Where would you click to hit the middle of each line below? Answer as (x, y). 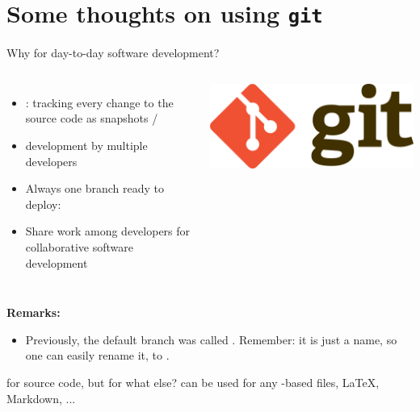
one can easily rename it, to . (97, 355)
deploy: (43, 204)
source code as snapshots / (92, 118)
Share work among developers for (108, 231)
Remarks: (34, 312)
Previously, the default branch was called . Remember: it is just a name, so (211, 339)
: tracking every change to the (99, 102)
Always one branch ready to (95, 188)
